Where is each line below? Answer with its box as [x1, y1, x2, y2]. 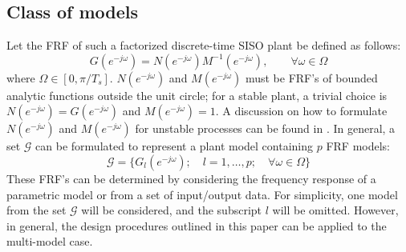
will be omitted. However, [272, 202, 399, 218]
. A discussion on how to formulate [215, 102, 388, 119]
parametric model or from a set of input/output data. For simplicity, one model [6, 186, 398, 202]
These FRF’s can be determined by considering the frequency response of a [6, 170, 376, 186]
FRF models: [326, 138, 391, 154]
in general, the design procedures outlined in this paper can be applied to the [6, 217, 387, 234]
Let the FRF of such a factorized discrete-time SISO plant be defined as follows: [6, 37, 401, 54]
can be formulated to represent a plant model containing [35, 138, 314, 154]
